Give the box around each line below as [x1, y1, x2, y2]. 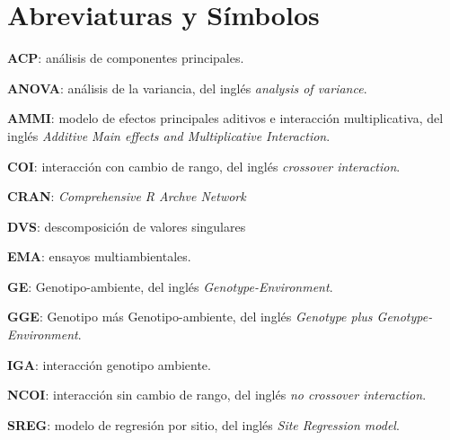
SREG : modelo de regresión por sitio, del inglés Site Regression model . [7, 415, 400, 434]
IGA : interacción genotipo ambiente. [7, 355, 211, 374]
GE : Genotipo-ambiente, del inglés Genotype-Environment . [7, 277, 333, 295]
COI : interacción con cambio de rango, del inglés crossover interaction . [7, 156, 401, 175]
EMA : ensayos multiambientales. [7, 247, 191, 266]
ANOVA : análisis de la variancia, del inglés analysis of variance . [7, 78, 367, 97]
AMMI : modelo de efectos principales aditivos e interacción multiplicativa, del [7, 109, 444, 128]
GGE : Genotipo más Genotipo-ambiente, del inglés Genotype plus [7, 307, 373, 326]
